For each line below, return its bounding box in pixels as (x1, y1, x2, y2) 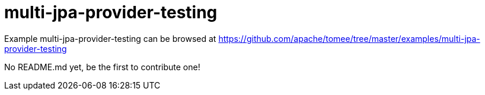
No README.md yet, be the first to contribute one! (4, 61, 200, 72)
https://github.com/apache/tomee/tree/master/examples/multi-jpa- (218, 33, 480, 44)
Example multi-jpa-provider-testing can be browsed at (4, 33, 216, 44)
